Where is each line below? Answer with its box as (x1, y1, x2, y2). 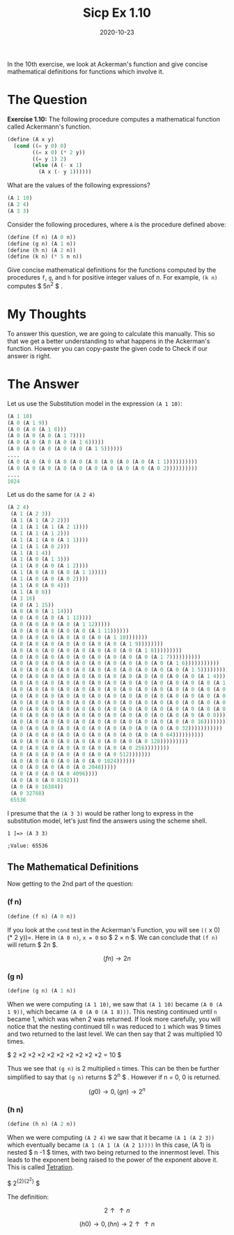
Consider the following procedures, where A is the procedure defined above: (7, 220, 226, 229)
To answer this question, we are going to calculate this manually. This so (7, 329, 215, 338)
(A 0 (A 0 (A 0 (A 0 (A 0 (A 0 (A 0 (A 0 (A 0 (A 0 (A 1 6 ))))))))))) (10, 660, 220, 667)
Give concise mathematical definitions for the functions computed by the (7, 266, 217, 274)
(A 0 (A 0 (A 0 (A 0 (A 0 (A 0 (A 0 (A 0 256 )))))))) (10, 744, 170, 751)
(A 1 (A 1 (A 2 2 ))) (10, 517, 70, 524)
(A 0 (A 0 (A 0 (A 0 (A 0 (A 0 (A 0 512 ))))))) (10, 751, 151, 758)
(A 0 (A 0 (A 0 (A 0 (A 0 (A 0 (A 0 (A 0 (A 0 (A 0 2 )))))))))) (7, 465, 198, 472)
